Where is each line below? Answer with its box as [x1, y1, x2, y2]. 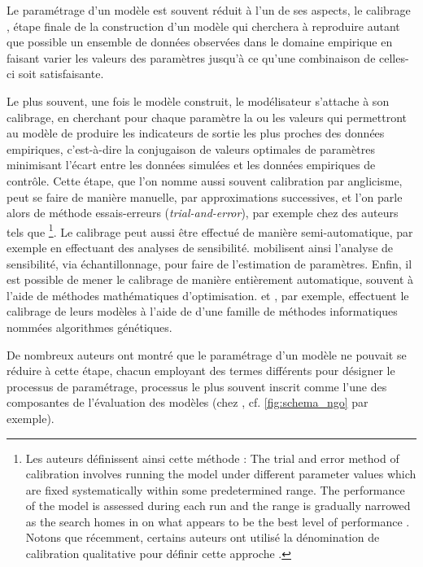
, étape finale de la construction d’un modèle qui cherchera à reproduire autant [7, 17, 400, 34]
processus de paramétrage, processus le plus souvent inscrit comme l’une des [7, 377, 387, 395]
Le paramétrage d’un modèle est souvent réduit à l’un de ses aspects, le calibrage [7, 2, 411, 18]
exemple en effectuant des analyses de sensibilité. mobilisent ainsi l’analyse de [7, 238, 394, 255]
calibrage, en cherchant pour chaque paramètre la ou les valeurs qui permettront [7, 108, 408, 125]
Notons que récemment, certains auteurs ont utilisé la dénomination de [25, 529, 380, 546]
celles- [379, 49, 409, 66]
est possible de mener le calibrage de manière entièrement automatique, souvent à [7, 271, 414, 288]
